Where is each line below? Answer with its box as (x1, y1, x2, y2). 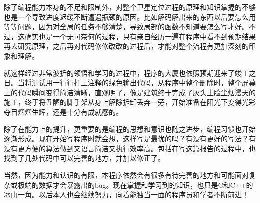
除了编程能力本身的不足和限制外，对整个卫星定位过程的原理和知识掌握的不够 (4, 2, 256, 12)
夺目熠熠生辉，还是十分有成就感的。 (4, 106, 123, 117)
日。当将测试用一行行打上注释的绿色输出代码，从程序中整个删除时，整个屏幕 (4, 77, 256, 88)
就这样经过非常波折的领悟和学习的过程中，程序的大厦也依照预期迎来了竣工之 (4, 67, 256, 78)
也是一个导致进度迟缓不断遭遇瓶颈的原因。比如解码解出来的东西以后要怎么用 (4, 11, 256, 22)
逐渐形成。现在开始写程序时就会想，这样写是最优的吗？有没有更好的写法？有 (4, 133, 256, 144)
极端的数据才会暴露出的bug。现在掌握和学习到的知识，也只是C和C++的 (17, 179, 253, 190)
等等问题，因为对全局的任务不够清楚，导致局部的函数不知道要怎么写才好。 (4, 21, 249, 32)
